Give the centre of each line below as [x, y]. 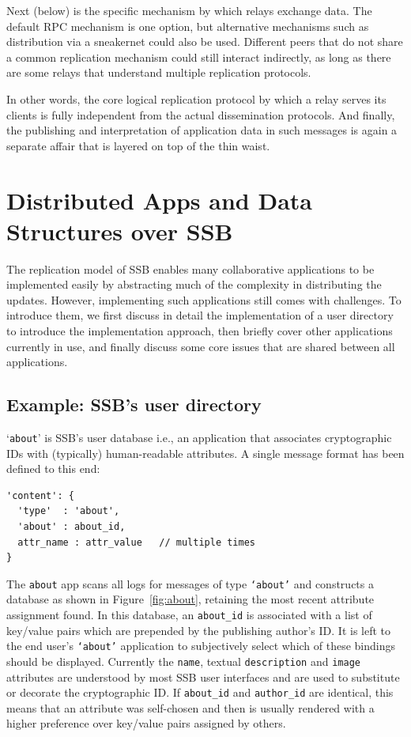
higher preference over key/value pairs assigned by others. [146, 723]
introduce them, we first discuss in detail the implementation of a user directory [200, 315]
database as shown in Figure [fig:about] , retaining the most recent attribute [190, 599]
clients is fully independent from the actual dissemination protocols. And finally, [201, 114]
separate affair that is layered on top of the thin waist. [138, 145]
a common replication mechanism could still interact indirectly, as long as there [199, 57]
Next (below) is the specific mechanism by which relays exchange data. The [189, 10]
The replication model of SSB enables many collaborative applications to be [190, 268]
